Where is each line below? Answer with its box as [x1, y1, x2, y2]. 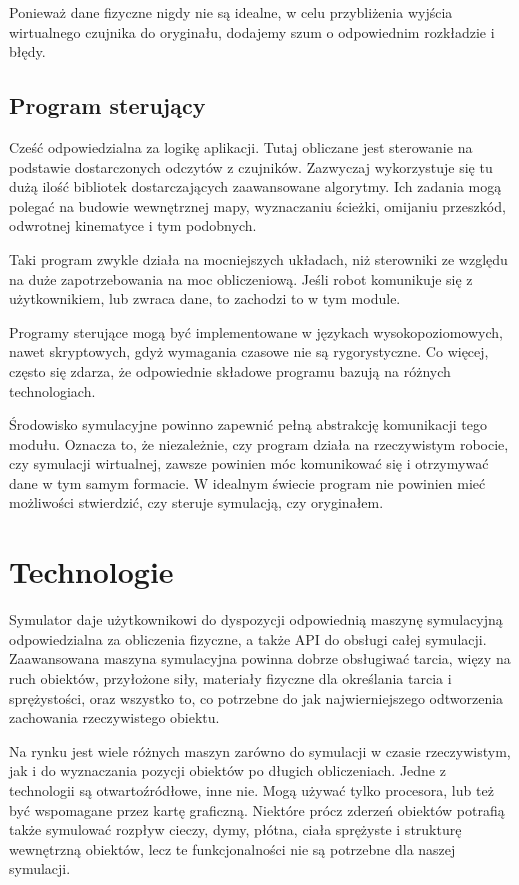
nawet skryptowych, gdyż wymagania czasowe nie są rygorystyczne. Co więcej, [9, 341, 489, 362]
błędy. [9, 41, 46, 62]
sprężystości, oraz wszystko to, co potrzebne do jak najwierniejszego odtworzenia [9, 687, 504, 708]
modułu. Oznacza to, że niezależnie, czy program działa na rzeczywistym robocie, [9, 433, 509, 454]
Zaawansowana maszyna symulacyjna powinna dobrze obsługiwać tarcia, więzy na [9, 648, 511, 669]
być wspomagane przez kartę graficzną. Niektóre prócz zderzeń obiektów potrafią [9, 799, 505, 820]
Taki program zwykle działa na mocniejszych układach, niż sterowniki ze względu [9, 248, 508, 269]
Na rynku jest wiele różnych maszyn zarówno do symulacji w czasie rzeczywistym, [9, 740, 511, 761]
